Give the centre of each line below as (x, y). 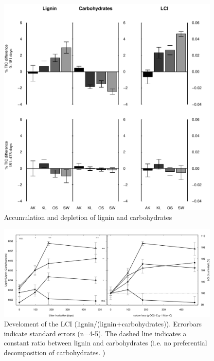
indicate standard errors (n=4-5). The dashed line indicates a (95, 333)
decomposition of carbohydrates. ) (55, 352)
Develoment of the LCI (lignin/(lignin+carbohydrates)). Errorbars (103, 324)
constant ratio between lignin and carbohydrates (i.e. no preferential (106, 343)
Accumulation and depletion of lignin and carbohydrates (88, 217)
